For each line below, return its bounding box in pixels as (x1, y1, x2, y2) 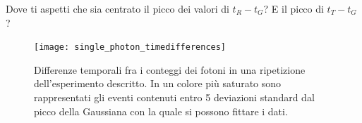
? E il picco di (263, 1, 324, 15)
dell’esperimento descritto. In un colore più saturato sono (34, 76, 282, 91)
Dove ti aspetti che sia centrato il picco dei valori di (6, 1, 229, 15)
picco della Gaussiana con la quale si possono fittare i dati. (34, 103, 288, 118)
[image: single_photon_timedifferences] (34, 42, 227, 53)
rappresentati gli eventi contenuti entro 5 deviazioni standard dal (34, 90, 315, 105)
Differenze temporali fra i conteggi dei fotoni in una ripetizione (34, 62, 306, 77)
